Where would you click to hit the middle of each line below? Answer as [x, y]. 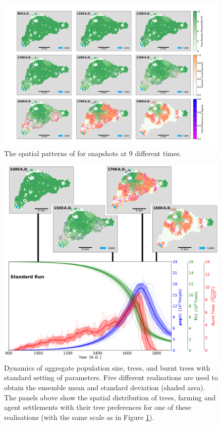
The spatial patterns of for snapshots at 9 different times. [93, 153]
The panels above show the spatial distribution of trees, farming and [110, 397]
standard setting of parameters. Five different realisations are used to [111, 377]
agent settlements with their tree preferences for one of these [98, 407]
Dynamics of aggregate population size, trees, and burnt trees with [107, 367]
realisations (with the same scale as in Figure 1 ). [79, 417]
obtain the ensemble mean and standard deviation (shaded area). [105, 387]
